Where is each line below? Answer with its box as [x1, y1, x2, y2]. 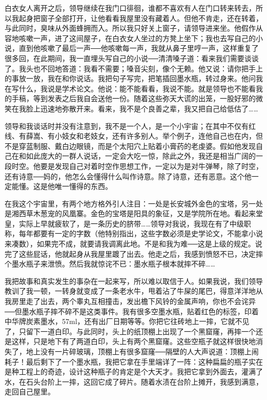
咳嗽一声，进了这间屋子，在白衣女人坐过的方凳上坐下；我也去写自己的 [18, 32, 256, 43]
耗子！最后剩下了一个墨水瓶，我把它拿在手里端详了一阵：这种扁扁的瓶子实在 [5, 356, 263, 367]
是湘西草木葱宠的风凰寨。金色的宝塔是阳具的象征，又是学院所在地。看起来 [5, 208, 256, 219]
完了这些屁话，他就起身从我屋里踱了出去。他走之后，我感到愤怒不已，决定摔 [5, 248, 263, 259]
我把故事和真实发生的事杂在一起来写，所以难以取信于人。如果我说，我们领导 [5, 275, 263, 286]
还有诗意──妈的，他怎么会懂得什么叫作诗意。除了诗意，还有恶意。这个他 [5, 170, 252, 181]
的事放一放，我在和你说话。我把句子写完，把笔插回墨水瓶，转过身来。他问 [5, 73, 256, 84]
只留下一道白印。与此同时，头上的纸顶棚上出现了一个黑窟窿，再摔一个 [18, 326, 256, 336]
